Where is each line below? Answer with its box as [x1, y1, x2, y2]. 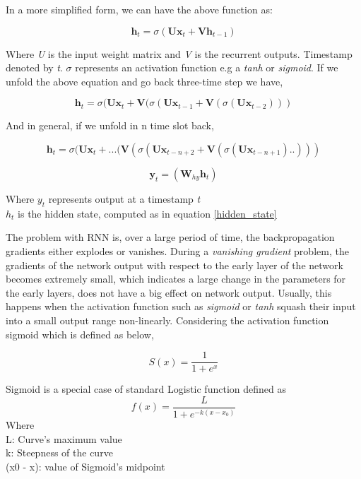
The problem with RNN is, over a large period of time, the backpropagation [6, 230, 335, 244]
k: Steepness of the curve [6, 445, 113, 460]
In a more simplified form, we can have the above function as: [6, 2, 273, 16]
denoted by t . [6, 60, 63, 75]
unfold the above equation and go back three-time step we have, [6, 73, 283, 88]
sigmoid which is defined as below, [6, 326, 154, 341]
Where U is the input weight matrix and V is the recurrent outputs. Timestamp [6, 46, 353, 61]
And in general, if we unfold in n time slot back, [6, 118, 214, 133]
